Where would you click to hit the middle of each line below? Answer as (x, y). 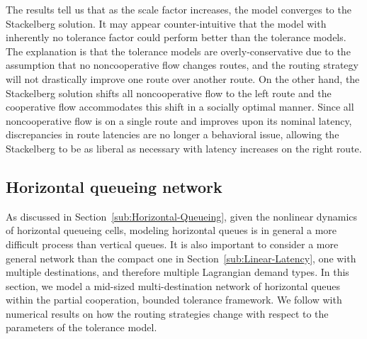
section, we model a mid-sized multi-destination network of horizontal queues (173, 285)
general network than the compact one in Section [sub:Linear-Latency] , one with (181, 258)
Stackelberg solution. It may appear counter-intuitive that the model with (166, 23)
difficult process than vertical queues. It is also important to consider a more (172, 244)
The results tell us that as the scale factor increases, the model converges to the (179, 9)
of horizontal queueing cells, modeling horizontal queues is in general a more (171, 230)
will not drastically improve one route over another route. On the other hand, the (183, 78)
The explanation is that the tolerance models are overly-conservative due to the (178, 51)
